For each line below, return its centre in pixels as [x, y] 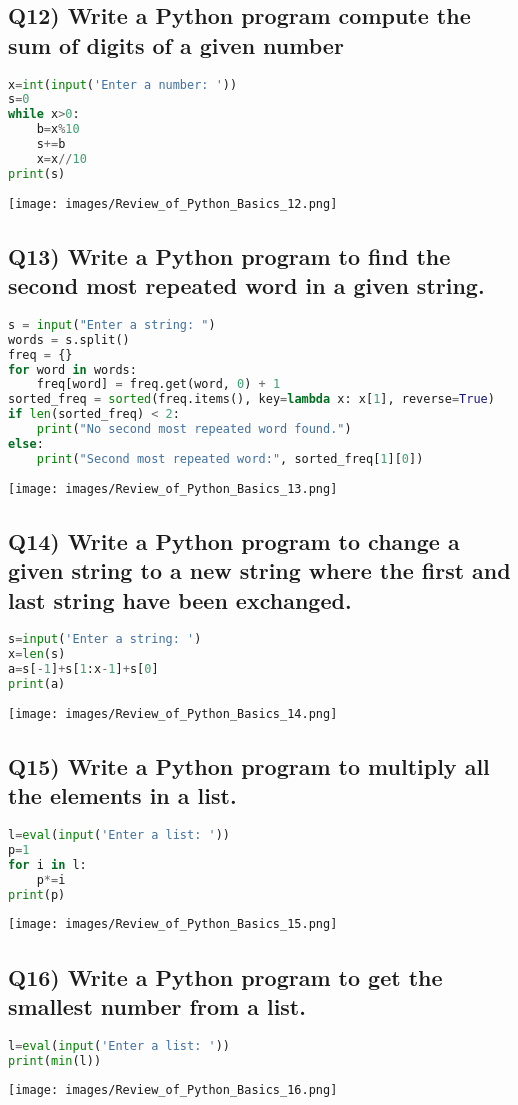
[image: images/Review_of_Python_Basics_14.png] [173, 713]
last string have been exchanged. [180, 599]
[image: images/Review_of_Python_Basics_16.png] [173, 1090]
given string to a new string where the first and [259, 570]
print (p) [37, 894]
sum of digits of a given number [176, 44]
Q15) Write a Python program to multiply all [249, 765]
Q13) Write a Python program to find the [229, 255]
